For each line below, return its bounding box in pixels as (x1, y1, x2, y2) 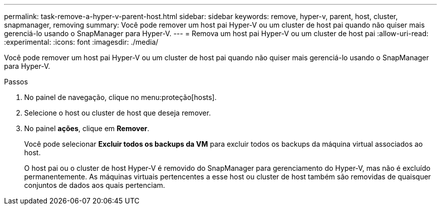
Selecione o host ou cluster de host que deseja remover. (24, 109, 211, 117)
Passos (4, 77, 28, 86)
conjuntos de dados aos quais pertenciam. (24, 181, 165, 189)
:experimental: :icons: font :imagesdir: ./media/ (4, 38, 159, 46)
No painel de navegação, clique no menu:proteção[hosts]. (24, 93, 217, 101)
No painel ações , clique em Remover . (24, 124, 150, 133)
